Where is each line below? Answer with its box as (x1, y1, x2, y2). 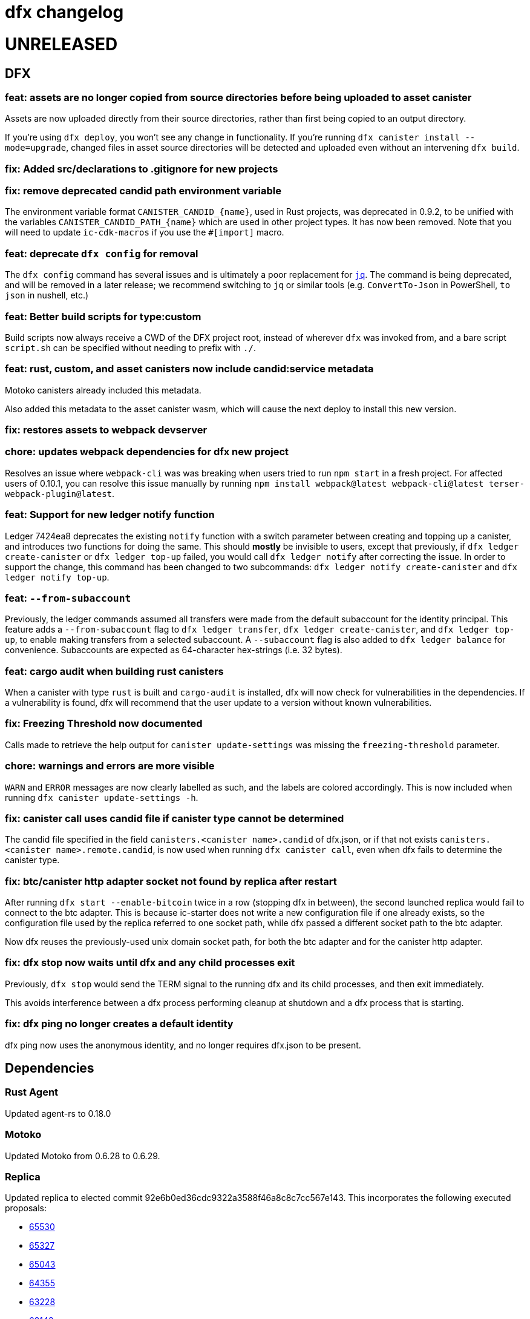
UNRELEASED (5, 33, 118, 54)
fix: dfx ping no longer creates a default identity (5, 1018, 234, 1030)
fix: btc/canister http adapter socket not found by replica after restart (5, 875, 337, 887)
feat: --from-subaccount (5, 591, 131, 604)
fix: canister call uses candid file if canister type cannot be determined (5, 812, 344, 824)
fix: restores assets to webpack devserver (5, 424, 208, 436)
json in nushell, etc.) (5, 290, 89, 301)
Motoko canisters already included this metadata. (5, 384, 201, 395)
